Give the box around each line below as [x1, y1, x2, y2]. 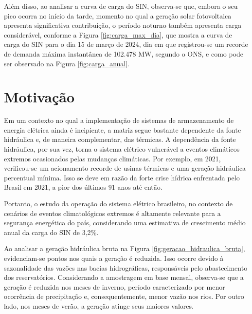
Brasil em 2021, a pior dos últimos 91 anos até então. [4, 182, 162, 192]
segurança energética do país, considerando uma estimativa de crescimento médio [4, 217, 246, 228]
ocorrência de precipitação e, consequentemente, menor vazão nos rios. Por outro [4, 291, 244, 301]
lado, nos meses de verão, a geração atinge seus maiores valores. [4, 300, 194, 311]
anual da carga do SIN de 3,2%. [4, 227, 99, 237]
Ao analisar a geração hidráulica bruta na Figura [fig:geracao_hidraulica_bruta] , [4, 243, 245, 254]
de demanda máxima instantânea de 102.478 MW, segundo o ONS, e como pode [4, 48, 244, 59]
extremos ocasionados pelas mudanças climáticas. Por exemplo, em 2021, [4, 153, 221, 163]
